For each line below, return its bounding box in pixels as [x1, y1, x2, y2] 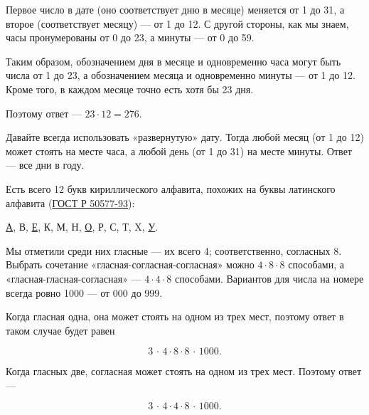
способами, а [288, 257, 344, 272]
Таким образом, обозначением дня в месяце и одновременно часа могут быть [6, 53, 341, 68]
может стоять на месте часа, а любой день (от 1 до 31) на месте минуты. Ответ [6, 143, 352, 158]
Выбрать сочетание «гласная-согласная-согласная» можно [6, 257, 255, 272]
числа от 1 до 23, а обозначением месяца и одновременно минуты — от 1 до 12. [6, 68, 355, 83]
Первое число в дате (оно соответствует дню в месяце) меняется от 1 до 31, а [6, 2, 345, 16]
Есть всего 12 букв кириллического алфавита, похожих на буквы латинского [6, 181, 336, 196]
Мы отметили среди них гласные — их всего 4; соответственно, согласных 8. [6, 243, 342, 258]
